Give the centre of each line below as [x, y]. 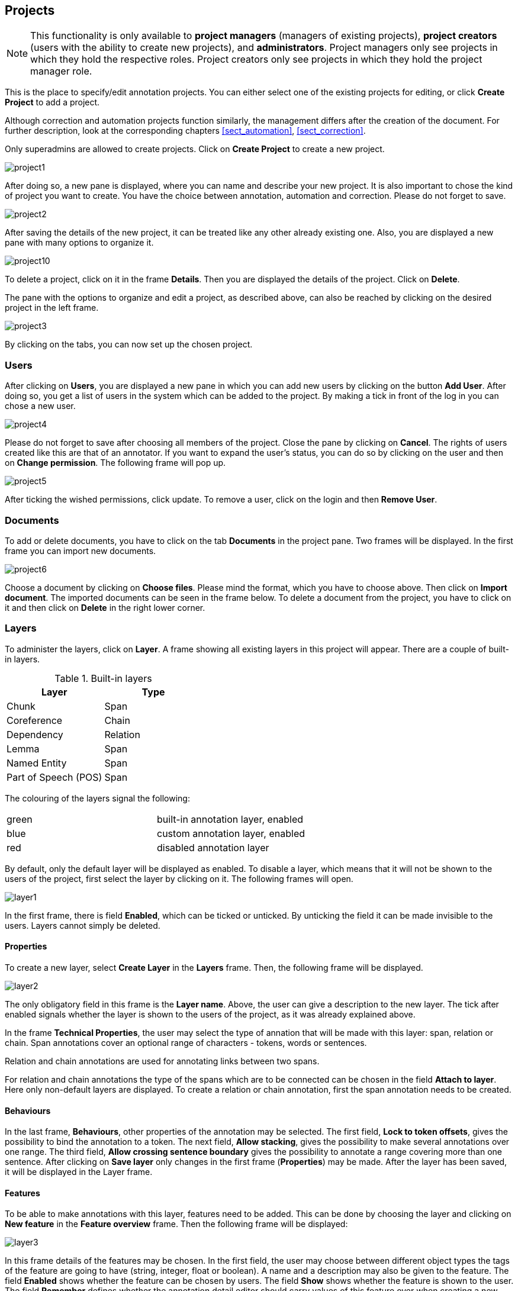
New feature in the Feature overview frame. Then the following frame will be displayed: [176, 1224]
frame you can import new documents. [81, 550]
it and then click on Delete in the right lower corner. [105, 607]
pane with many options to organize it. [79, 243]
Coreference [35, 720]
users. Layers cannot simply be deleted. [83, 925]
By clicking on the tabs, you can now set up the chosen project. [129, 345]
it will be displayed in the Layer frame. [79, 1172]
